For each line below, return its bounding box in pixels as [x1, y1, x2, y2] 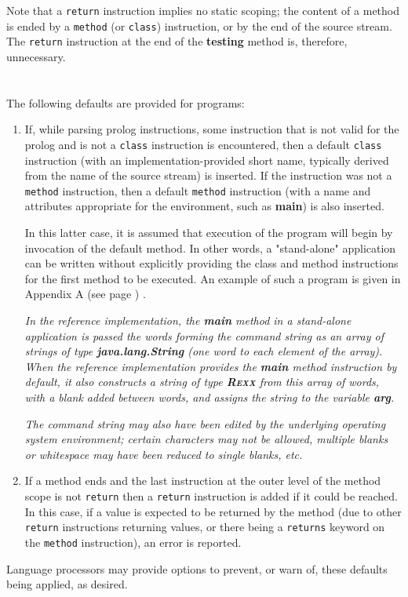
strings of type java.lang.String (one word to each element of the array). [24, 343, 383, 359]
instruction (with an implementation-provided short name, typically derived [24, 151, 389, 168]
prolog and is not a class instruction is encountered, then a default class [24, 136, 382, 152]
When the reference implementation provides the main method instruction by [24, 358, 397, 374]
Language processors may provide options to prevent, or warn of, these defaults [6, 560, 388, 577]
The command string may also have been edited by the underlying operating [24, 415, 386, 431]
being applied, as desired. [6, 576, 128, 592]
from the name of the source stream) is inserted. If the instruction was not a [24, 167, 392, 184]
